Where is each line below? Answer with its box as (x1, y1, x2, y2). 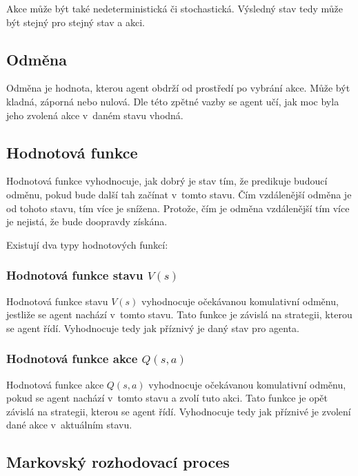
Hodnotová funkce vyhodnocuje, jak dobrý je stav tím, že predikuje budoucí (6, 174, 328, 188)
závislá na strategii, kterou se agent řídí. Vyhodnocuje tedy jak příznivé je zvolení (6, 404, 351, 418)
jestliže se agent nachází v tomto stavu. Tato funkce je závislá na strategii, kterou (6, 307, 352, 322)
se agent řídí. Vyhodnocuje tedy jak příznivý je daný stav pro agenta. (6, 320, 299, 335)
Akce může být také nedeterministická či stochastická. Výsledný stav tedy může (6, 1, 343, 15)
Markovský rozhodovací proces (6, 451, 230, 473)
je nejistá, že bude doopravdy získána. (6, 214, 168, 229)
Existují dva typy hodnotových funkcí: (6, 237, 168, 251)
